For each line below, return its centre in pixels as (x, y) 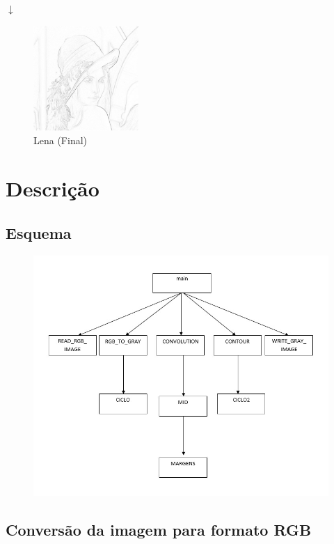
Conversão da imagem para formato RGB (159, 529)
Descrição (53, 188)
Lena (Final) (61, 140)
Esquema (39, 232)
